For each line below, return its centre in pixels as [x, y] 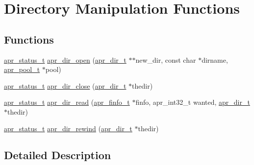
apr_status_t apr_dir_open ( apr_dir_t [65, 59]
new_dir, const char [166, 59]
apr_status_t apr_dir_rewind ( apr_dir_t [68, 128]
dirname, [215, 59]
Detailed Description [58, 154]
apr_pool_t [22, 69]
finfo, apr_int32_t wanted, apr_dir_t [193, 102]
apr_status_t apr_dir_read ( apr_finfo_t [67, 102]
